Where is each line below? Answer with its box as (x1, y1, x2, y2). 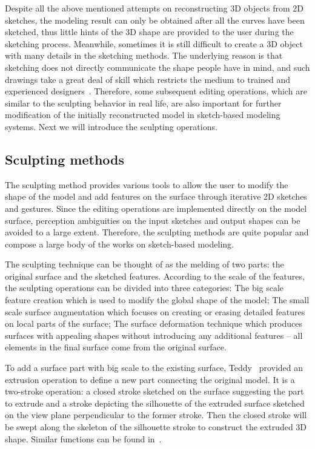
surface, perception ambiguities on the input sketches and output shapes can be (5, 214, 300, 226)
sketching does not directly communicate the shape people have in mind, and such (5, 61, 310, 73)
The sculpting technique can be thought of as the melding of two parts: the (5, 258, 284, 270)
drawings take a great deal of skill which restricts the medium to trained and (5, 73, 291, 85)
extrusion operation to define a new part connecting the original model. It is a (5, 373, 295, 385)
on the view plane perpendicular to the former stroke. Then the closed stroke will (5, 408, 307, 421)
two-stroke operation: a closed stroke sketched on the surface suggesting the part (5, 385, 304, 398)
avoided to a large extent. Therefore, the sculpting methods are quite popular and (5, 226, 309, 238)
